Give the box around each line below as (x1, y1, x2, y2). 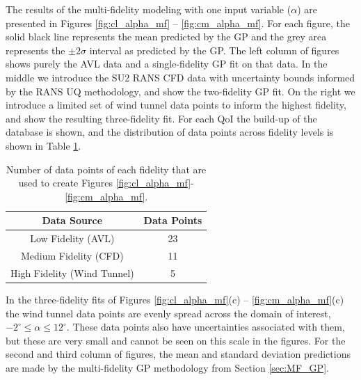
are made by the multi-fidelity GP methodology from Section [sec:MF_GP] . (6, 360, 329, 374)
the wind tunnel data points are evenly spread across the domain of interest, (6, 306, 331, 320)
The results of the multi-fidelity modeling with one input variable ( (6, 2, 291, 16)
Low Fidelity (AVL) (30, 231, 115, 246)
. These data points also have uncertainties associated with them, (66, 319, 345, 334)
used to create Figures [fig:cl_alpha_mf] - (18, 175, 194, 190)
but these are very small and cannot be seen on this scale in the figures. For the (6, 333, 346, 347)
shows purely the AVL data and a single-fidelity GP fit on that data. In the (6, 56, 328, 71)
